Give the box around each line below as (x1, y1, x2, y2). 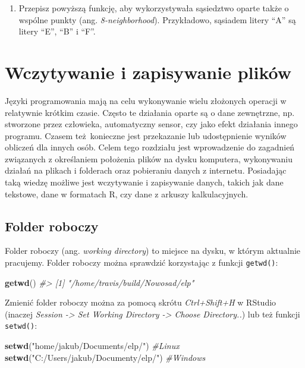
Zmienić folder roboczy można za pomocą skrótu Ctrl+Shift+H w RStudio (5, 296, 276, 309)
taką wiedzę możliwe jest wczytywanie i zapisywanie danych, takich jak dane (5, 176, 284, 188)
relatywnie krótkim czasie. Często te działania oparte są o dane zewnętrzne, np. (5, 106, 295, 118)
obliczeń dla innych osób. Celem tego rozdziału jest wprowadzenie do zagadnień (5, 141, 295, 153)
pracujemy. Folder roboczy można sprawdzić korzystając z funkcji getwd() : (5, 256, 278, 269)
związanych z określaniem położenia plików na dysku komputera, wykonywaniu (5, 152, 293, 165)
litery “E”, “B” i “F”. (18, 25, 96, 37)
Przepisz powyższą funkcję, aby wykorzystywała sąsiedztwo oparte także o (18, 2, 289, 14)
